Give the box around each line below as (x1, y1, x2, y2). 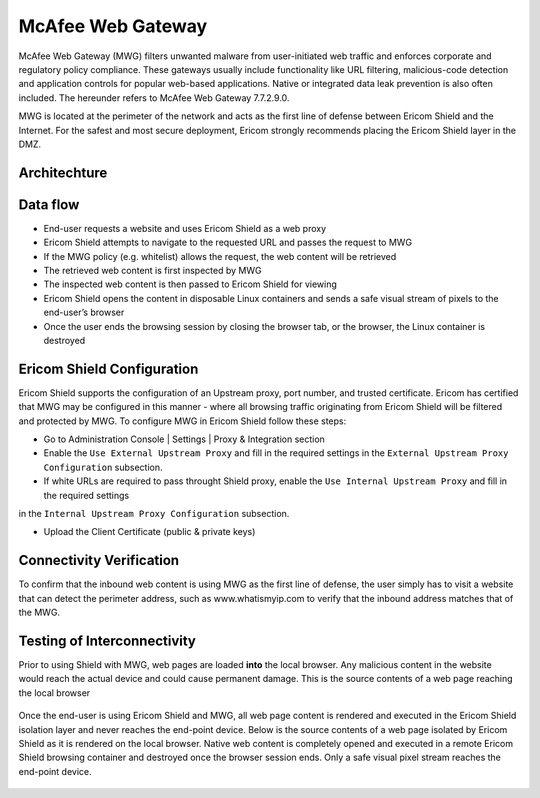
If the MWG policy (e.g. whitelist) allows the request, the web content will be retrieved (43, 250, 397, 262)
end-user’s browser (43, 306, 125, 319)
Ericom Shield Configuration (18, 360, 199, 377)
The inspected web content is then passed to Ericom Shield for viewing (43, 278, 337, 290)
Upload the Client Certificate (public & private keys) (43, 526, 256, 538)
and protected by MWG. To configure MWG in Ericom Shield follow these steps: (18, 415, 347, 427)
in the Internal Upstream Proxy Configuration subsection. (18, 507, 290, 519)
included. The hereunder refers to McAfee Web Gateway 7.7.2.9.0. (18, 91, 290, 104)
